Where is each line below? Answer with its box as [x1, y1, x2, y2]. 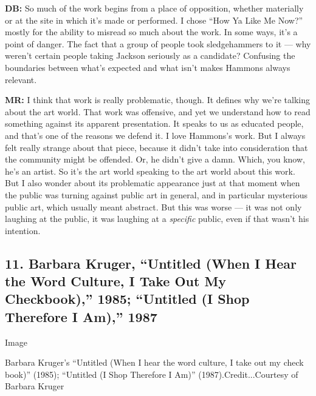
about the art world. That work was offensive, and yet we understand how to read [5, 105, 311, 118]
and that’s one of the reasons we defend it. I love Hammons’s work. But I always [5, 129, 306, 141]
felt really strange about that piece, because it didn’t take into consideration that [5, 141, 308, 153]
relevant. [5, 73, 37, 86]
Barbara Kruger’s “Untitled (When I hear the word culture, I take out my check [5, 356, 304, 369]
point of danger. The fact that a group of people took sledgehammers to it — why [5, 37, 311, 50]
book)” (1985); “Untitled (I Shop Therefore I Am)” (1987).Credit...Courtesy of [5, 367, 298, 380]
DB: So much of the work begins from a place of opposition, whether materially [5, 2, 304, 14]
